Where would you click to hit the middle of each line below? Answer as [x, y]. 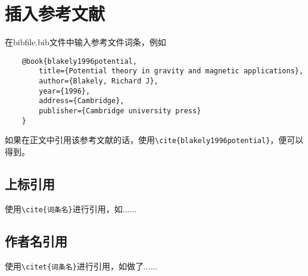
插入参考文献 [55, 13]
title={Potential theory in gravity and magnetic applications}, [171, 71]
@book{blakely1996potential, [79, 61]
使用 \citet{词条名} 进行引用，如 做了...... [81, 266]
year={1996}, [65, 91]
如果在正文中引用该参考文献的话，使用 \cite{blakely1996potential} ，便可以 [154, 140]
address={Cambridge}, [82, 101]
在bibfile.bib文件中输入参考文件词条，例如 [85, 42]
